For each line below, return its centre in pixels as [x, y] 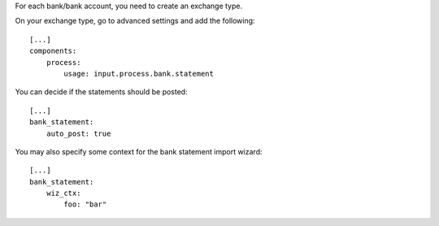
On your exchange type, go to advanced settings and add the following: [135, 21]
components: [53, 51]
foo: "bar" [85, 204]
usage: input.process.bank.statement [139, 74]
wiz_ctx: [63, 193]
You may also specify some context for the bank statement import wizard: [139, 151]
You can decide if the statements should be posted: [101, 92]
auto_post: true [78, 133]
